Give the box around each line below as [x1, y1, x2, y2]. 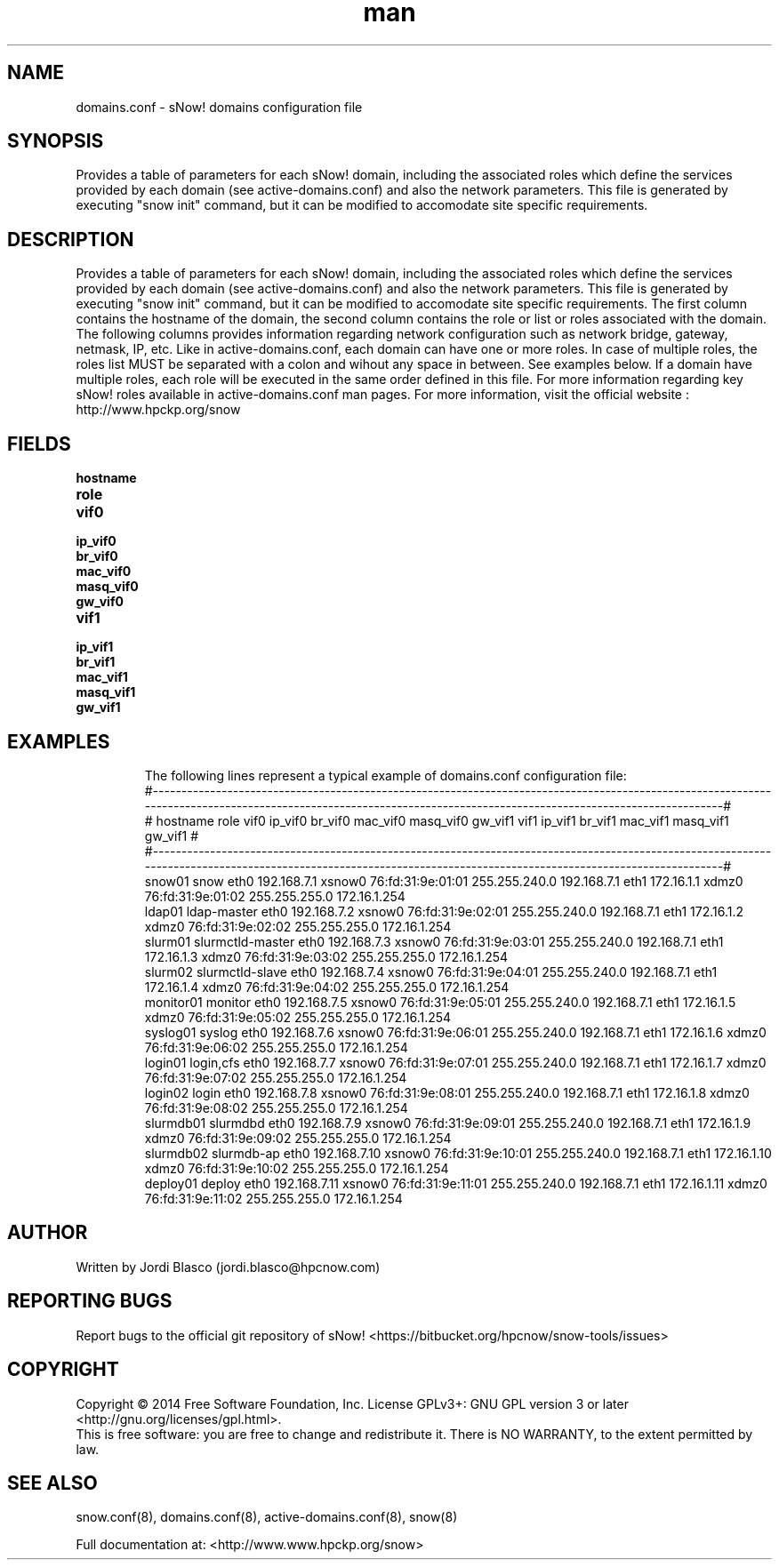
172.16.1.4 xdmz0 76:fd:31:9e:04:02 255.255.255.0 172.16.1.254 [144, 979, 510, 995]
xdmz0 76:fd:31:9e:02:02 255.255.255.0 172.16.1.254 [144, 918, 452, 934]
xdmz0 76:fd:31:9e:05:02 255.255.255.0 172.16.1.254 [144, 1009, 452, 1025]
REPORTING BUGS [7, 1290, 173, 1313]
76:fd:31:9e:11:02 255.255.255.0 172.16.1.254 [144, 1190, 403, 1206]
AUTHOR [7, 1221, 88, 1244]
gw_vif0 [76, 594, 124, 610]
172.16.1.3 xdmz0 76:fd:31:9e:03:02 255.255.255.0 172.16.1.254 [144, 948, 509, 964]
